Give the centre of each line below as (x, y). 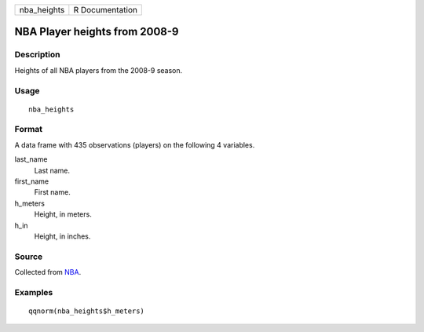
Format (29, 130)
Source (29, 257)
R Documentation (105, 10)
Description (37, 55)
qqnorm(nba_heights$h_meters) (87, 311)
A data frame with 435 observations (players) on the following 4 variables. (135, 144)
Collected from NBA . (48, 272)
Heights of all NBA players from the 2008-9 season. (99, 70)
